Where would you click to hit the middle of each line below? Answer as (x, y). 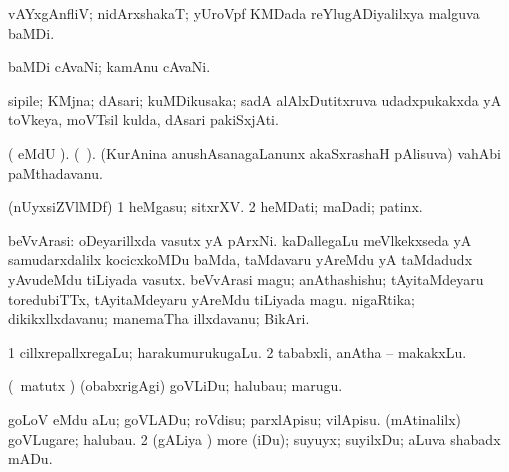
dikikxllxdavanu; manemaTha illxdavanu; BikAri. (159, 318)
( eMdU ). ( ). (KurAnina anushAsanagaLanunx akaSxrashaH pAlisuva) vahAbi (254, 152)
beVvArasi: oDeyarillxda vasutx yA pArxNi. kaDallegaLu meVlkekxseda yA (240, 239)
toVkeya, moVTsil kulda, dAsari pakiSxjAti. (143, 119)
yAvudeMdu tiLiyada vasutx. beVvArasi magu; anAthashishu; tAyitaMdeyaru (246, 278)
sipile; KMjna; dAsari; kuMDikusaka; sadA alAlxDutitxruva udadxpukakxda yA (255, 99)
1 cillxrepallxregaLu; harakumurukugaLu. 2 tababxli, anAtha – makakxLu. (237, 351)
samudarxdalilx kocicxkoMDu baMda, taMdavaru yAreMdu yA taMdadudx (240, 259)
